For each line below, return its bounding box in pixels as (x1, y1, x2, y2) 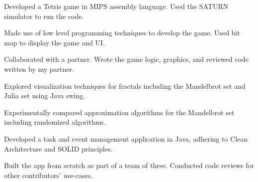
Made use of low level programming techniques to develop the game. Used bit (4, 27, 240, 38)
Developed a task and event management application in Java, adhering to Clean (4, 133, 248, 144)
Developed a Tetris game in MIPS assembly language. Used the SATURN (4, 1, 229, 11)
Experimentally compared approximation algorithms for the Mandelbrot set (4, 107, 235, 117)
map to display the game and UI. (4, 37, 105, 47)
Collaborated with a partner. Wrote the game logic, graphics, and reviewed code (4, 54, 249, 64)
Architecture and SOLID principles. (4, 143, 113, 154)
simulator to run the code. (4, 10, 84, 21)
